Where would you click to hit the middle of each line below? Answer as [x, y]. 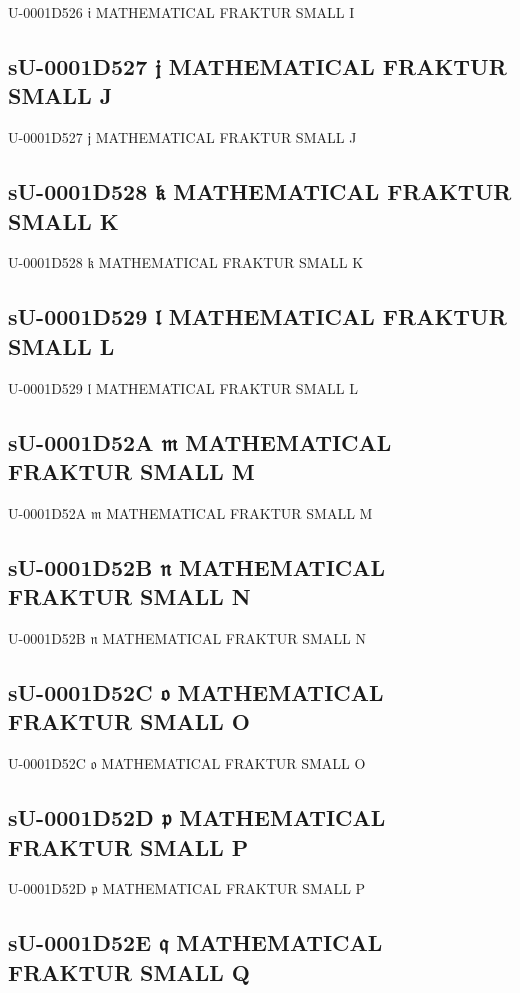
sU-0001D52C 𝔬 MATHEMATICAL [196, 691]
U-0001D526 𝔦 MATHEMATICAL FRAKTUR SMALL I [181, 12]
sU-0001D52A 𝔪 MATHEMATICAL [200, 441]
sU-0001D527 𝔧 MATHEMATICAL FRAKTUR [257, 65]
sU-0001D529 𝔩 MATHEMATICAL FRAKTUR [257, 316]
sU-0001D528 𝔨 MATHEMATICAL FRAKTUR [260, 191]
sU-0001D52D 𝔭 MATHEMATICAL [197, 817]
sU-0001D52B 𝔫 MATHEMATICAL [197, 566]
